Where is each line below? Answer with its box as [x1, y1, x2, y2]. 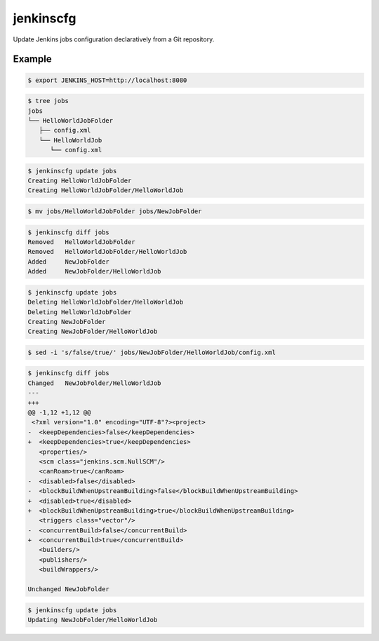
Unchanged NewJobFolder [27, 586, 110, 593]
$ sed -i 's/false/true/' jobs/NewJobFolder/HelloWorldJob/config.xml [27, 348, 277, 356]
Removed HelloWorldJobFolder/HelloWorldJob [27, 248, 187, 256]
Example [13, 53, 52, 65]
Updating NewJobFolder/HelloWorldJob [27, 616, 158, 624]
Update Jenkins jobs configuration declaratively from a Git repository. [13, 35, 215, 43]
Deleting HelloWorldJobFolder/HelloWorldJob [27, 298, 184, 306]
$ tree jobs [27, 97, 69, 105]
